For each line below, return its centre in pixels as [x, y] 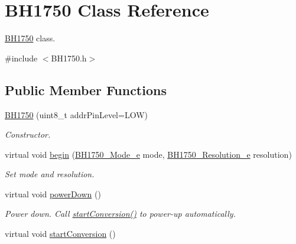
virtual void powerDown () [53, 193]
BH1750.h [69, 58]
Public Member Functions [86, 90]
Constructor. [28, 134]
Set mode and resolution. [50, 174]
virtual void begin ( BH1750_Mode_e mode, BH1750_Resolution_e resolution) [148, 154]
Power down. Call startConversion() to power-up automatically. [120, 214]
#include [21, 58]
